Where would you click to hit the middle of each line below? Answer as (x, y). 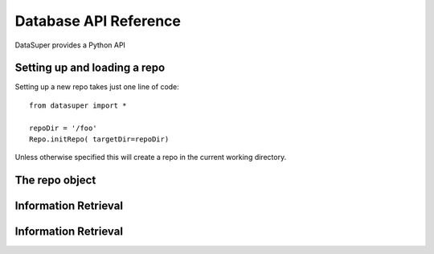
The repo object (55, 180)
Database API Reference (98, 21)
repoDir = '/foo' (63, 128)
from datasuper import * (78, 105)
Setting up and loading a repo (90, 68)
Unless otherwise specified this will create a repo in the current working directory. (151, 158)
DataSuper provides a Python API (70, 45)
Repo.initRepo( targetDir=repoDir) (99, 139)
